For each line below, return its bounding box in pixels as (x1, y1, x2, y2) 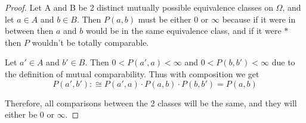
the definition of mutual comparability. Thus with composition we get (5, 67, 259, 80)
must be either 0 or (138, 12, 209, 25)
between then (5, 24, 54, 37)
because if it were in (222, 12, 296, 25)
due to (271, 56, 295, 68)
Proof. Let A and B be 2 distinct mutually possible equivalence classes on (5, 1, 273, 13)
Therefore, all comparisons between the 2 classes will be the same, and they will (5, 96, 297, 109)
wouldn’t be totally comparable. (32, 36, 149, 48)
